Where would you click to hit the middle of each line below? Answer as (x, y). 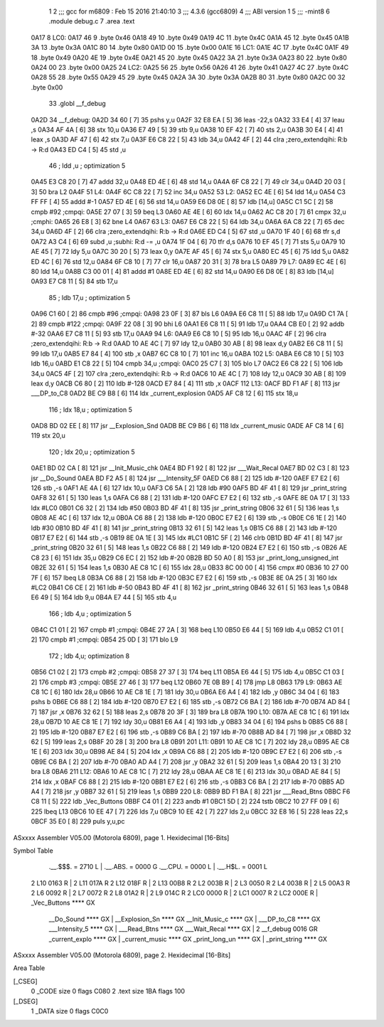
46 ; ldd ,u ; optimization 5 (87, 166)
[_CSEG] (26, 981)
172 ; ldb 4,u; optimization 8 (89, 656)
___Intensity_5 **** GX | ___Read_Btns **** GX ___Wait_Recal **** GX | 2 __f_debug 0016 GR (183, 929)
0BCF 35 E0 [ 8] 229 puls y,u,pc (78, 821)
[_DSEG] (26, 1001)
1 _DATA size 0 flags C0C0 (70, 1011)
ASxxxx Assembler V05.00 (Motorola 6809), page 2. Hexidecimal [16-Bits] (122, 955)
